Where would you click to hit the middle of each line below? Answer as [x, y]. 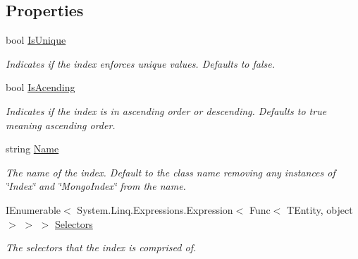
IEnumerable [33, 209]
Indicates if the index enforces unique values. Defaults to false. [140, 63]
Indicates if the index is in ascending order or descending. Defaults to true [166, 110]
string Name [32, 149]
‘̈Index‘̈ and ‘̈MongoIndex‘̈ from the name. [96, 186]
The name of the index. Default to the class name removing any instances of [171, 172]
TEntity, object [320, 209]
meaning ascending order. [61, 125]
